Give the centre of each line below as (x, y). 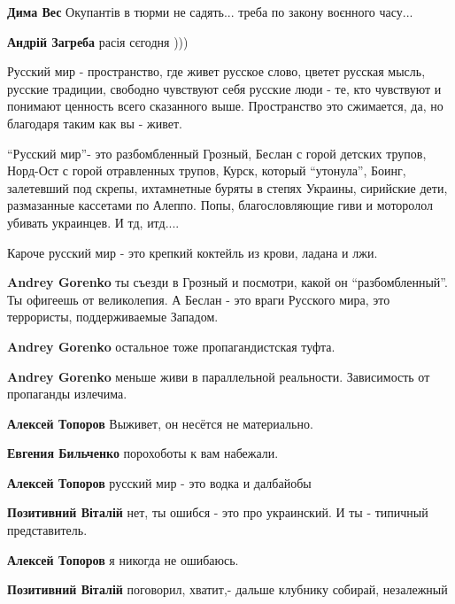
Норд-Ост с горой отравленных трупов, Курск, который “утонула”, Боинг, (207, 170)
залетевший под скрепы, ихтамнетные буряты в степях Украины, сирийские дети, (227, 187)
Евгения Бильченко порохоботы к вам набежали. (143, 453)
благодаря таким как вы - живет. (95, 123)
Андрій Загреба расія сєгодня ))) (98, 41)
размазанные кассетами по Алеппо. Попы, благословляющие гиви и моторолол (220, 205)
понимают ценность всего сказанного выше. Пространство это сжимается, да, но (225, 106)
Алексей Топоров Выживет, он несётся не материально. (160, 423)
